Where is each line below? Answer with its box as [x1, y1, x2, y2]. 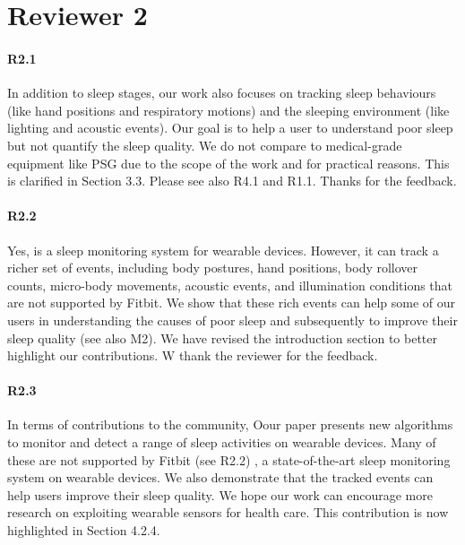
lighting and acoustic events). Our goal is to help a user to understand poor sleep [7, 118, 453, 137]
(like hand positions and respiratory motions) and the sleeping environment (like [7, 100, 450, 119]
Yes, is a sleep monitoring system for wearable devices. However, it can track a [7, 240, 439, 259]
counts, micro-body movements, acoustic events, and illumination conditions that [7, 275, 453, 294]
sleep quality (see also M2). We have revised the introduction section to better [7, 328, 437, 347]
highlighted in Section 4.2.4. [7, 521, 160, 540]
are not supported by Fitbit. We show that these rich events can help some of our [7, 293, 456, 312]
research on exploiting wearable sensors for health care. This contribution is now [7, 503, 449, 522]
